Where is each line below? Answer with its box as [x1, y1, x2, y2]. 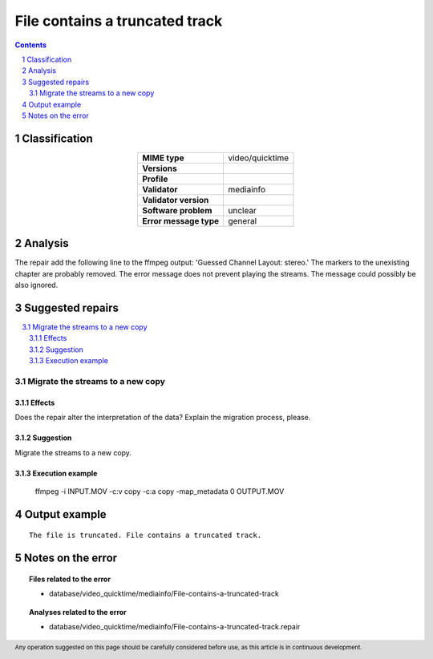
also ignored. [14, 281, 59, 290]
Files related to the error [29, 574, 111, 584]
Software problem [141, 204, 212, 216]
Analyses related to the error [29, 607, 127, 617]
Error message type [141, 215, 220, 226]
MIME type [141, 152, 184, 164]
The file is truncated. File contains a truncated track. [29, 531, 262, 540]
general [228, 215, 257, 226]
